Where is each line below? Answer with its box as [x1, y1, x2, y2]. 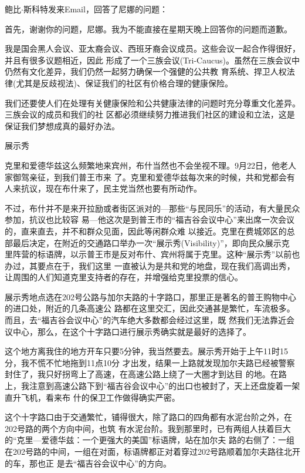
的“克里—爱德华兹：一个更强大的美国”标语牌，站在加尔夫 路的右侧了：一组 [5, 434, 294, 446]
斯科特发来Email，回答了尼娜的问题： [23, 3, 168, 15]
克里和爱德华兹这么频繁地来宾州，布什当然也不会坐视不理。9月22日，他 [5, 159, 280, 171]
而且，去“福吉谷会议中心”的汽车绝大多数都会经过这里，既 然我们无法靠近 [5, 314, 286, 326]
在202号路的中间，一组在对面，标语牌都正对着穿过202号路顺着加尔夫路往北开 [5, 445, 300, 457]
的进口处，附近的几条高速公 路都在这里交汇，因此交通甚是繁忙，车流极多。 [5, 302, 295, 314]
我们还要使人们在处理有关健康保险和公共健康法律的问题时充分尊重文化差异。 [5, 96, 300, 109]
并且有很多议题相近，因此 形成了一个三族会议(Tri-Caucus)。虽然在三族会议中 [5, 53, 300, 66]
